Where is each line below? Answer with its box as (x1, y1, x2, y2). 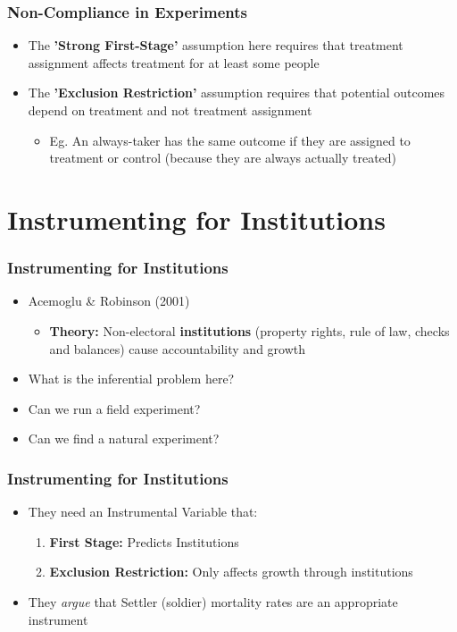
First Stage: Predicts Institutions (49, 532, 239, 551)
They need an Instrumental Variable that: (28, 502, 258, 521)
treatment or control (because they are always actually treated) (49, 148, 397, 167)
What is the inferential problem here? (28, 369, 235, 388)
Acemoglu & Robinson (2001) (28, 291, 190, 310)
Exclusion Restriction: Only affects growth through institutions (49, 562, 413, 581)
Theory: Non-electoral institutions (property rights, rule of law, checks (49, 321, 450, 340)
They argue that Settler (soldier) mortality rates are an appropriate (28, 592, 398, 611)
